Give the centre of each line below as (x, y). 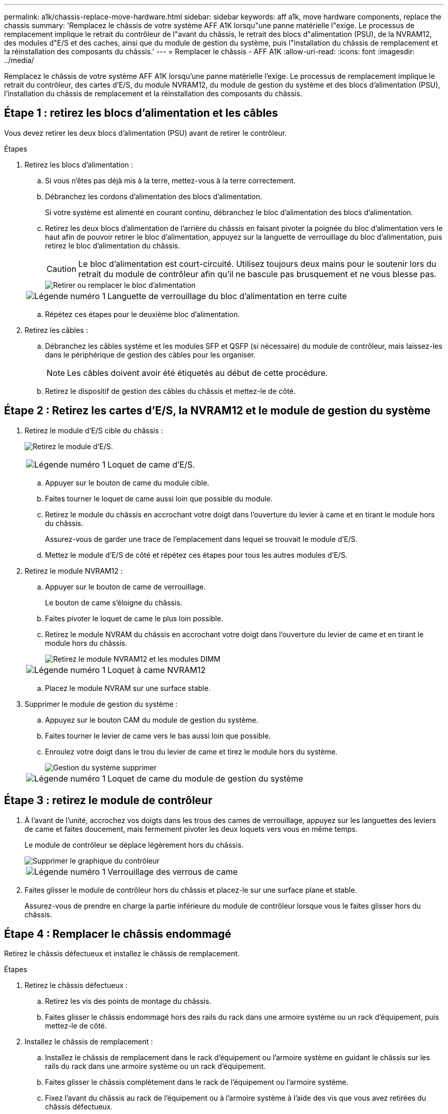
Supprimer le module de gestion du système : (101, 704)
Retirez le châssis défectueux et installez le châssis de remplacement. (122, 954)
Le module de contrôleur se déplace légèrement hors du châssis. (134, 845)
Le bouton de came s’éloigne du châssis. (114, 602)
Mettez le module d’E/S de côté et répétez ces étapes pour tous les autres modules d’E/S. (196, 555)
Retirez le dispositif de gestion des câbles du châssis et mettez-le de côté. (171, 391)
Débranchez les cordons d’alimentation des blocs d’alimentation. (154, 196)
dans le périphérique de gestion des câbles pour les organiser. (150, 354)
